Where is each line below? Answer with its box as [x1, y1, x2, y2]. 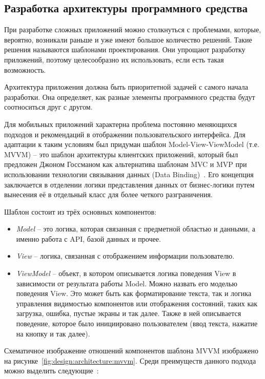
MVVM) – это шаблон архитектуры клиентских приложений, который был [4, 149, 238, 159]
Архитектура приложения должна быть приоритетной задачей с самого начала [4, 81, 249, 92]
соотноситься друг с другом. [4, 101, 93, 112]
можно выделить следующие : [4, 365, 99, 376]
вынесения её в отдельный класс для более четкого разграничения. [4, 189, 213, 200]
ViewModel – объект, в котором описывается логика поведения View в [16, 268, 236, 279]
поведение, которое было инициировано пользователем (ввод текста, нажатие [16, 318, 258, 329]
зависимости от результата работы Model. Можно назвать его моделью [16, 278, 237, 288]
